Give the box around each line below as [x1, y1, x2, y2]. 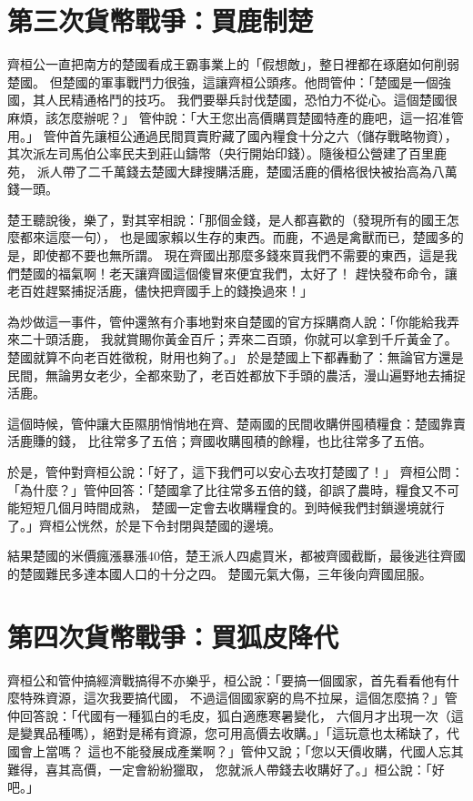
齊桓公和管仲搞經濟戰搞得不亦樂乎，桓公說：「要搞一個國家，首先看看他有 [7, 670, 447, 689]
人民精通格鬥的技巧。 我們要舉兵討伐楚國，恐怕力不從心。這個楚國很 [45, 90, 458, 109]
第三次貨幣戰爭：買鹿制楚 [7, 2, 314, 39]
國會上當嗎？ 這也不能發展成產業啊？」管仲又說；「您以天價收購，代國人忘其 [7, 742, 464, 761]
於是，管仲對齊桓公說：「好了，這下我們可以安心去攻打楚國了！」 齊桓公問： [7, 462, 464, 481]
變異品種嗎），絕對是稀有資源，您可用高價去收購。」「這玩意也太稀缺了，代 [19, 724, 459, 743]
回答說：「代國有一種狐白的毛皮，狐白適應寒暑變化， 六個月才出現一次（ [19, 705, 451, 725]
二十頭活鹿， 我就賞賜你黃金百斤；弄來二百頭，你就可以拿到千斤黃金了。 [19, 330, 458, 349]
